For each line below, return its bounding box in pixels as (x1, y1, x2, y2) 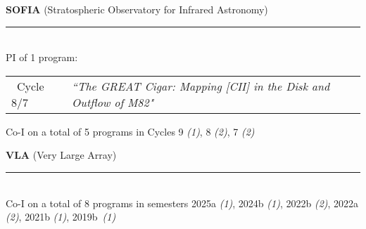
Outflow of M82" (72, 93, 154, 110)
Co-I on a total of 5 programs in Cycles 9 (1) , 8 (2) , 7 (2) (6, 124, 255, 138)
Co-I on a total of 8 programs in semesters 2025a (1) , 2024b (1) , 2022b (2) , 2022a (6, 195, 359, 210)
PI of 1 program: (6, 50, 78, 65)
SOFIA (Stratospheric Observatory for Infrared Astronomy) (6, 2, 268, 16)
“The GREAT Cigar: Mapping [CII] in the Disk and (72, 77, 330, 94)
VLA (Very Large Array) (6, 148, 117, 162)
